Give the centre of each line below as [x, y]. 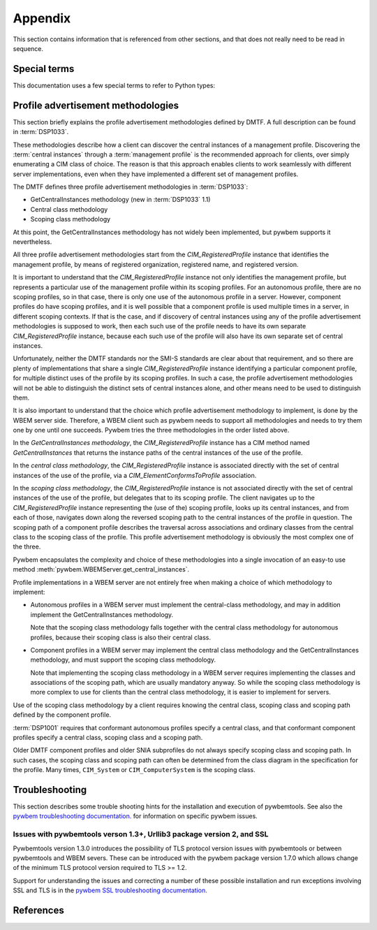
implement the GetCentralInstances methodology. [102, 614]
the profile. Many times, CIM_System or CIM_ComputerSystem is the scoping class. [134, 770]
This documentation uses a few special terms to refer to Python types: [114, 85]
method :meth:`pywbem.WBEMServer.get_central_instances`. [101, 569]
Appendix [42, 18]
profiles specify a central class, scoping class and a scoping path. [108, 738]
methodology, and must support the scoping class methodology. [123, 660]
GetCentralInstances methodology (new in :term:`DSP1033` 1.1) [120, 200]
